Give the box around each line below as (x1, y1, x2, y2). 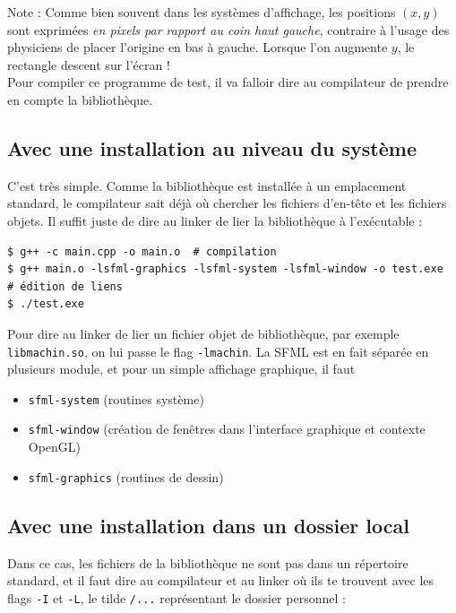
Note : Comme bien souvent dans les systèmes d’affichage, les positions (7, 3, 396, 21)
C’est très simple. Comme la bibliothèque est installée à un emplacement (7, 176, 407, 194)
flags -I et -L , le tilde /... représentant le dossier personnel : (7, 588, 346, 607)
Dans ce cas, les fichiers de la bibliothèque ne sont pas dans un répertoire (7, 553, 409, 572)
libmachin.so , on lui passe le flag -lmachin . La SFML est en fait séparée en (7, 341, 429, 360)
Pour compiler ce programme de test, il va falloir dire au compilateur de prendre (7, 73, 449, 91)
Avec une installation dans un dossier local (7, 511, 409, 539)
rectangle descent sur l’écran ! (7, 55, 170, 73)
